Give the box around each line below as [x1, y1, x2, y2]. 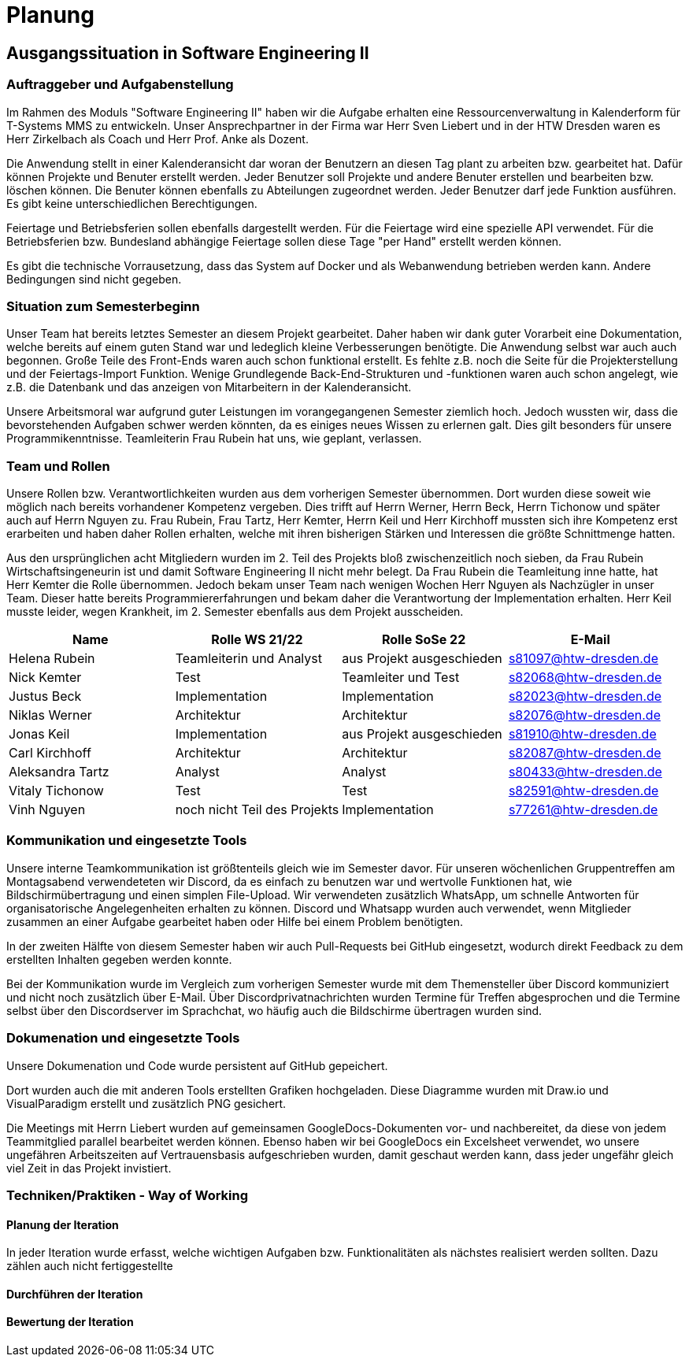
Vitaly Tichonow [9, 783, 104, 799]
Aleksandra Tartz [9, 764, 109, 780]
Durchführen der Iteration [6, 1287, 143, 1301]
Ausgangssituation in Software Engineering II [6, 43, 369, 63]
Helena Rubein [9, 650, 95, 667]
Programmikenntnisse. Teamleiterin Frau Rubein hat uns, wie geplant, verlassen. [6, 431, 422, 446]
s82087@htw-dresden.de [508, 745, 661, 761]
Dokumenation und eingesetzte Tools [6, 1030, 240, 1046]
